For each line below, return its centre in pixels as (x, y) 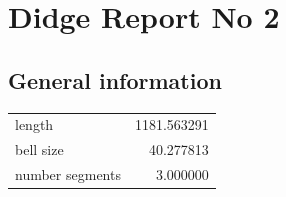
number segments (68, 174)
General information (115, 79)
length (34, 124)
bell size (39, 149)
